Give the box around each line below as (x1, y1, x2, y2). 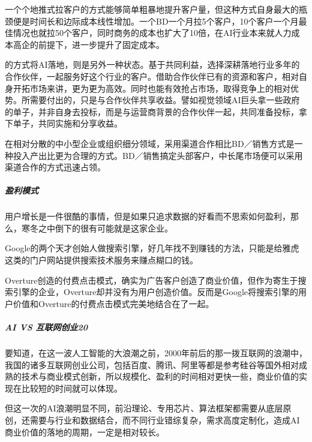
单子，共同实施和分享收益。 (13, 117, 122, 130)
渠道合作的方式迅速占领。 (5, 161, 106, 173)
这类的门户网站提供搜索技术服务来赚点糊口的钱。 (5, 254, 198, 266)
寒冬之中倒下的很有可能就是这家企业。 (21, 221, 173, 234)
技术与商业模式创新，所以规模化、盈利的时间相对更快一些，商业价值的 (21, 370, 299, 383)
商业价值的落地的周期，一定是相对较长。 (5, 425, 164, 438)
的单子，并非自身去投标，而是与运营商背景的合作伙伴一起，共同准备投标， (5, 105, 299, 118)
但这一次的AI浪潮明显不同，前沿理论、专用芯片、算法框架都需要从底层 (5, 402, 283, 414)
